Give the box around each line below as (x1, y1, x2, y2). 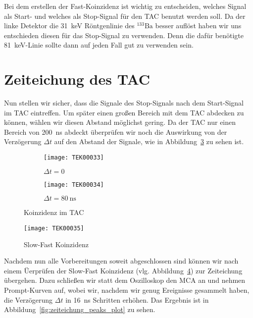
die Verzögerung (4, 294, 53, 305)
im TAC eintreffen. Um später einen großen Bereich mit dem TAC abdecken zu (4, 107, 244, 117)
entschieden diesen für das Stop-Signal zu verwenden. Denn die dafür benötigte (4, 30, 244, 40)
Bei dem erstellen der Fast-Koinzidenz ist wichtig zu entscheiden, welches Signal (4, 1, 247, 11)
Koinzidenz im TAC (24, 207, 84, 217)
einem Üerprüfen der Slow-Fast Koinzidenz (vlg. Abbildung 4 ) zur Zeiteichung (4, 265, 243, 275)
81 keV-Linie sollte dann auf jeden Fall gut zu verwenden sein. (4, 40, 194, 50)
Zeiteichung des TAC (4, 69, 151, 89)
